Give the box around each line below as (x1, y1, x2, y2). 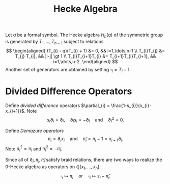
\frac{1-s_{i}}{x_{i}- (111, 102, 152, 109)
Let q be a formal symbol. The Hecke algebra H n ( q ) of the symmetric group (5, 32, 163, 39)
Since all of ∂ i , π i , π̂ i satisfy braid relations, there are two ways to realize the (5, 156, 162, 164)
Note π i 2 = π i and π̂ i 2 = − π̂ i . (5, 145, 63, 153)
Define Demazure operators (5, 127, 64, 134)
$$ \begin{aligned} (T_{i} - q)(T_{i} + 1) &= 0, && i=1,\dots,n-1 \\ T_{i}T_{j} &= (6, 47, 165, 54)
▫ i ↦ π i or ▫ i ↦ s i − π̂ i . (60, 173, 111, 180)
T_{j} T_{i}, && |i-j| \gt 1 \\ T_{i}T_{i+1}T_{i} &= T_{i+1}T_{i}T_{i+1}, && (15, 53, 156, 59)
